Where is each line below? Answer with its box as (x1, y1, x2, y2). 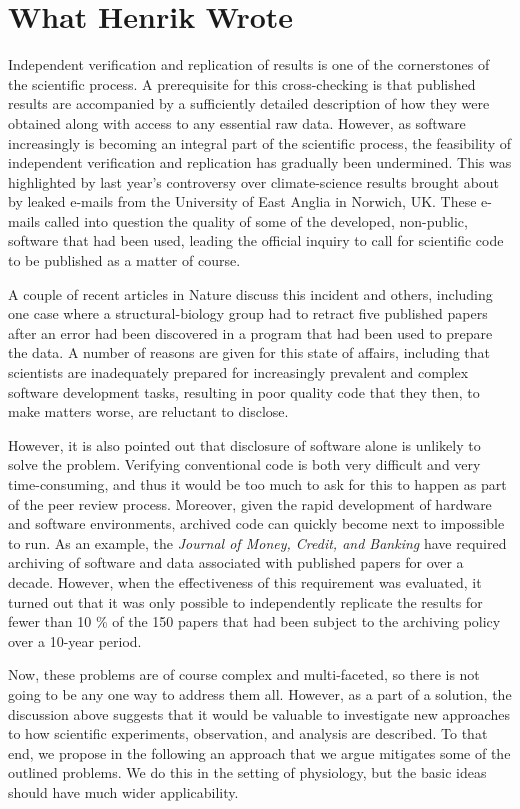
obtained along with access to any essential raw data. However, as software (8, 112, 466, 133)
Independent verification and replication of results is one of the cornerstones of (8, 54, 490, 75)
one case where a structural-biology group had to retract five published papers (8, 303, 488, 324)
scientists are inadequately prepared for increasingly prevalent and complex (8, 362, 469, 383)
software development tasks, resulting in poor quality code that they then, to (8, 381, 480, 402)
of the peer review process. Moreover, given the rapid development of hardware (8, 493, 492, 514)
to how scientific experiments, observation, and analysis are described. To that (8, 723, 488, 744)
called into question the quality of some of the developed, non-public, (44, 210, 468, 231)
